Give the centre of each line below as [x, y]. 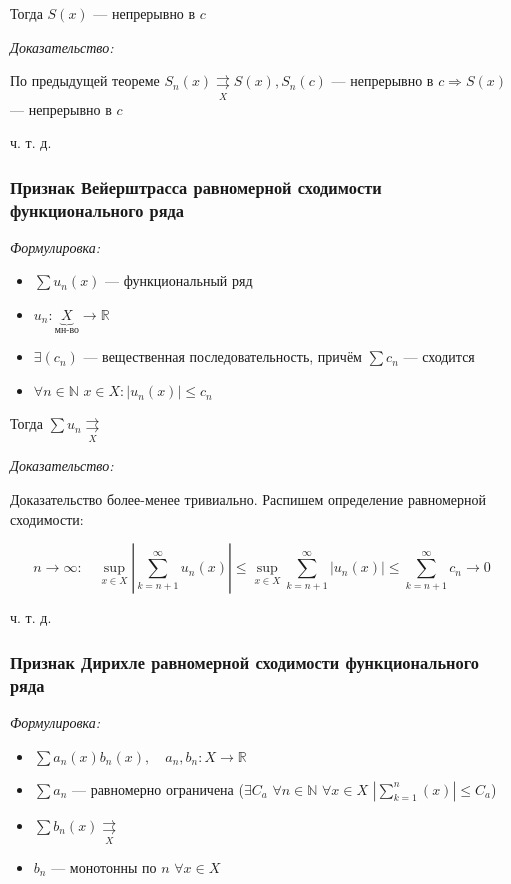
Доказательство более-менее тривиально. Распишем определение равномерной [248, 498]
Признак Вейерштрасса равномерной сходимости [196, 186]
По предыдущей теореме [85, 80]
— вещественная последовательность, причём [222, 356]
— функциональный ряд [179, 280]
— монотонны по [104, 866]
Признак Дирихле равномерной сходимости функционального [244, 661]
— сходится [439, 356]
